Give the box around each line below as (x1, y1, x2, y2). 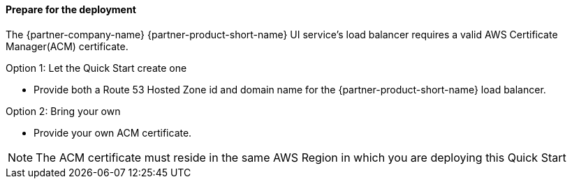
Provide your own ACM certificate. (34, 126, 192, 139)
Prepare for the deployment (6, 3, 136, 15)
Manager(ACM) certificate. (6, 40, 129, 52)
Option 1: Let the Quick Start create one (6, 61, 187, 74)
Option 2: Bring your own (6, 105, 121, 117)
